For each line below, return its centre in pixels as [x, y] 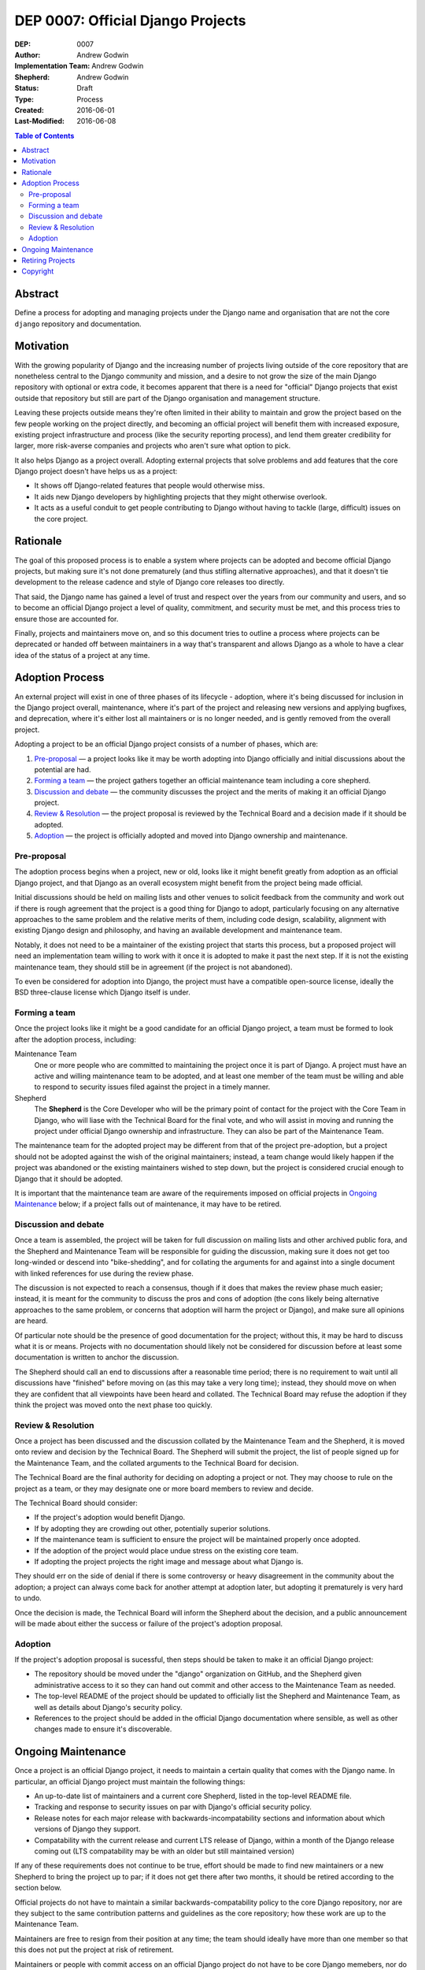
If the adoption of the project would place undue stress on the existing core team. [166, 1550]
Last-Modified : [39, 121]
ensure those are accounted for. [67, 619]
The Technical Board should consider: [76, 1503]
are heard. [31, 1321]
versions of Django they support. [87, 1829]
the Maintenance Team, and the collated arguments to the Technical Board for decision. [157, 1463]
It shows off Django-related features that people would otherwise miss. [150, 485]
